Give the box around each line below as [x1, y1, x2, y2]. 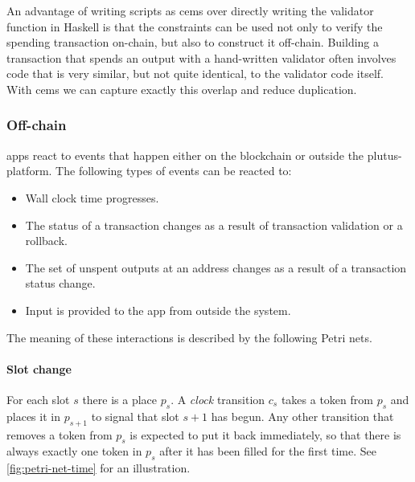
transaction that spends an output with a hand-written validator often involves [6, 49, 397, 66]
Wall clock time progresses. [25, 189, 159, 206]
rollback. [25, 232, 68, 249]
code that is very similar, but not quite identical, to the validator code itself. [6, 65, 384, 82]
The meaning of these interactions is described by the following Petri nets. [6, 329, 372, 345]
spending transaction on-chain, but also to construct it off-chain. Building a [6, 34, 380, 51]
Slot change [6, 360, 72, 377]
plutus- [367, 146, 402, 163]
